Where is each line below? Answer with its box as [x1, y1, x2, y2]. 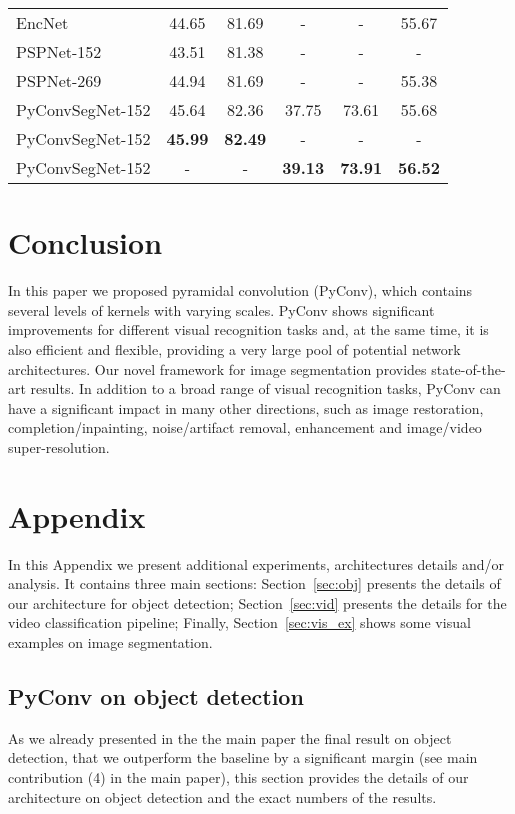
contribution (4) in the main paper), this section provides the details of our [8, 766, 469, 787]
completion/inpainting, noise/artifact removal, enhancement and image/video [8, 417, 482, 438]
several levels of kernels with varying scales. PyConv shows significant [8, 299, 435, 320]
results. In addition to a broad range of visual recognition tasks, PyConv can [30, 378, 501, 399]
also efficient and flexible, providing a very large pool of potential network [8, 338, 461, 359]
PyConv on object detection [8, 680, 304, 711]
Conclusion [8, 222, 163, 263]
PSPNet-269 [16, 69, 102, 92]
